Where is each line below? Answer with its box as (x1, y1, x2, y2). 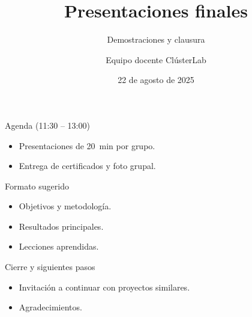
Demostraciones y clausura (107, 33, 205, 46)
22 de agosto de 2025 (118, 73, 194, 86)
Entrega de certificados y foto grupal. (19, 159, 156, 172)
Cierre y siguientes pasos (5, 260, 95, 273)
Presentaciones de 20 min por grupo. (19, 139, 155, 152)
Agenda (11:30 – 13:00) (5, 118, 90, 131)
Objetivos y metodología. (19, 200, 112, 212)
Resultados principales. (19, 220, 104, 232)
